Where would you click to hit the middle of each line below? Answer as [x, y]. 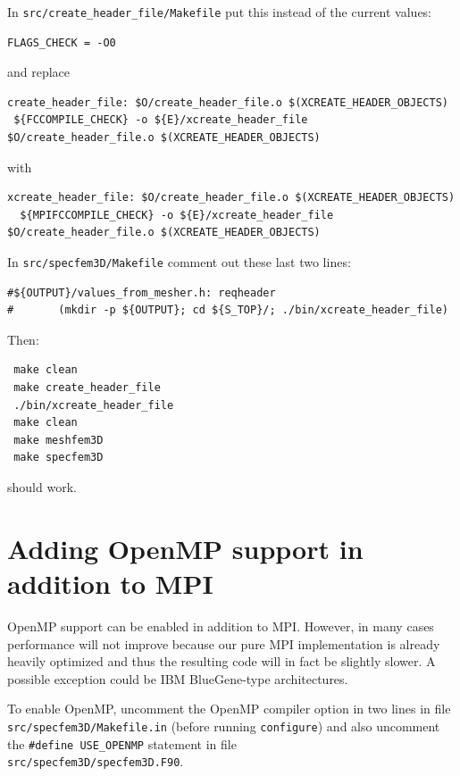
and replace [39, 72]
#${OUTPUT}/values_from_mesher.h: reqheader [142, 292]
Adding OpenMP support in [185, 548]
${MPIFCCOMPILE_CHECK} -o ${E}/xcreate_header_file [177, 215]
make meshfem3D [59, 440]
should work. [42, 487]
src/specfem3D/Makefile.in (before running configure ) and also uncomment [224, 726]
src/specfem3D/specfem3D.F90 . [96, 761]
